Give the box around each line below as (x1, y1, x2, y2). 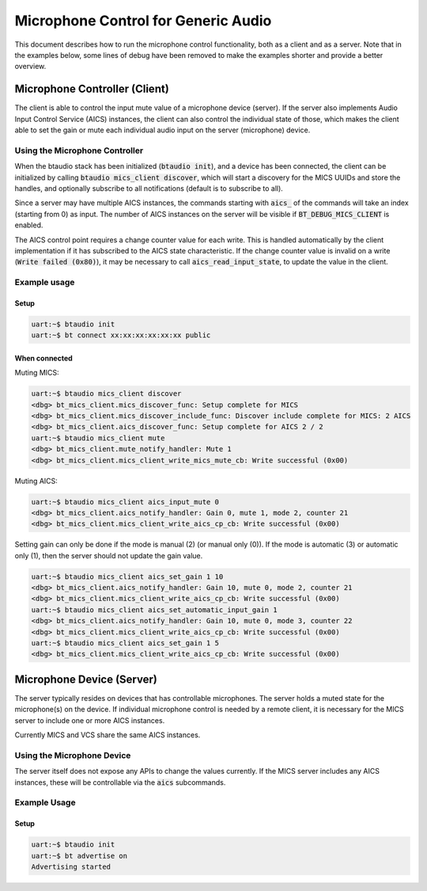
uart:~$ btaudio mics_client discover (31, 389, 182, 398)
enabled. (14, 220, 43, 230)
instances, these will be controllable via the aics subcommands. (14, 777, 226, 787)
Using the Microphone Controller (14, 145, 144, 156)
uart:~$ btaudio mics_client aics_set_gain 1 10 (31, 572, 224, 581)
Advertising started (31, 862, 111, 871)
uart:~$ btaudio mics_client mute (31, 433, 165, 443)
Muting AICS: (14, 476, 59, 485)
